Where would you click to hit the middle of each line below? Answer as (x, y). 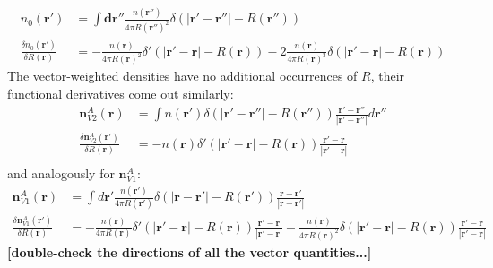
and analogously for (61, 173)
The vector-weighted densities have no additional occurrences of (182, 76)
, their (388, 76)
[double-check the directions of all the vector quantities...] (190, 251)
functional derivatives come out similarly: (121, 94)
